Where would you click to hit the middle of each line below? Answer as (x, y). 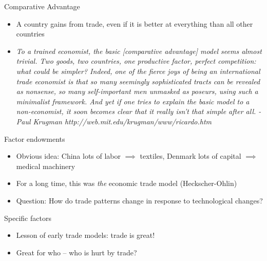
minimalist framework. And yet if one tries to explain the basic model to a (133, 101)
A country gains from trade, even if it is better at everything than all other (135, 23)
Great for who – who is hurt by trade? (77, 252)
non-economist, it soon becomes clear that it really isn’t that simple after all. (136, 111)
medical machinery (46, 166)
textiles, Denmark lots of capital (190, 156)
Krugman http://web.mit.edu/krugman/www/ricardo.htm (122, 121)
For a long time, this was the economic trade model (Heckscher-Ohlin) (127, 183)
